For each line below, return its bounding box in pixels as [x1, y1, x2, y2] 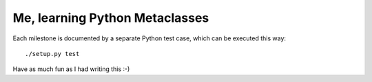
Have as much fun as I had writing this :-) [12, 65, 130, 73]
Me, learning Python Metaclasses [12, 10, 209, 25]
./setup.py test [25, 50, 80, 57]
